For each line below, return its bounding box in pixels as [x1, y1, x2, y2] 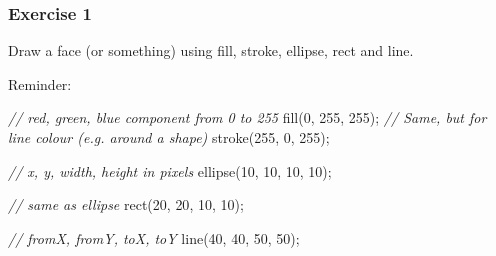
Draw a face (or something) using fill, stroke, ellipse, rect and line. [8, 40, 414, 61]
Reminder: [8, 73, 72, 94]
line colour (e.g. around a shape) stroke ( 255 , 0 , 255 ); [8, 127, 330, 147]
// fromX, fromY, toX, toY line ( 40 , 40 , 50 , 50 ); [8, 227, 300, 248]
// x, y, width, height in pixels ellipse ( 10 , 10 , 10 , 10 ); [8, 160, 332, 181]
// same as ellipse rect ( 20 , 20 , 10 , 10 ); [8, 194, 244, 215]
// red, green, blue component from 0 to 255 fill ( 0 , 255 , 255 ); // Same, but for [8, 107, 487, 128]
